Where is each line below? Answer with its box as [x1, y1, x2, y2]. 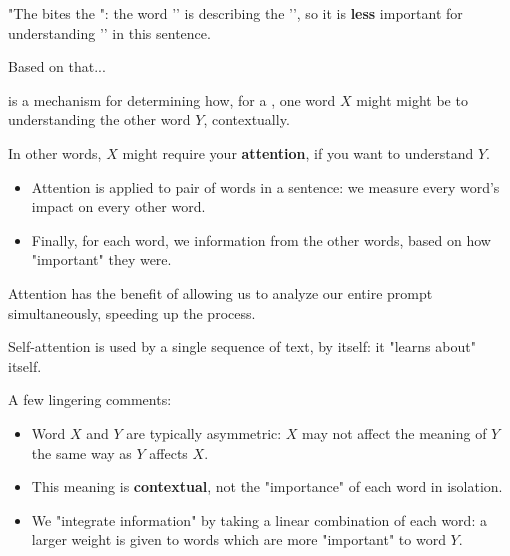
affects [149, 442, 188, 463]
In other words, [8, 142, 102, 163]
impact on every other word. [31, 196, 206, 217]
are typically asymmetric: [126, 422, 282, 443]
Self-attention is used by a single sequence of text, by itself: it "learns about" [8, 336, 476, 357]
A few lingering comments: [8, 389, 172, 410]
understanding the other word [8, 109, 191, 130]
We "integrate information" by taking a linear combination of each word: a [31, 509, 487, 530]
